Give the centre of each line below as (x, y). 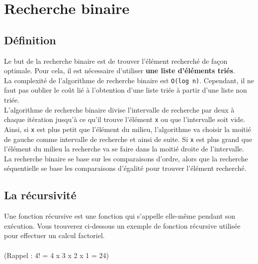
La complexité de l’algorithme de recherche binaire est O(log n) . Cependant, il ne (129, 80)
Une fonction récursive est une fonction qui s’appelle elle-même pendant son (120, 216)
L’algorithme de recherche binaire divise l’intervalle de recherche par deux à (119, 109)
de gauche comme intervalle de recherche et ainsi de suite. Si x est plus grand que (128, 139)
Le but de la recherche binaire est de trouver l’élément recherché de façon (116, 61)
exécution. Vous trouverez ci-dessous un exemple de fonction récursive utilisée (122, 225)
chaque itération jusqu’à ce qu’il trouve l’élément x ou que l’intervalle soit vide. (125, 119)
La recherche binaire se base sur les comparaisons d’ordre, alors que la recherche (126, 158)
